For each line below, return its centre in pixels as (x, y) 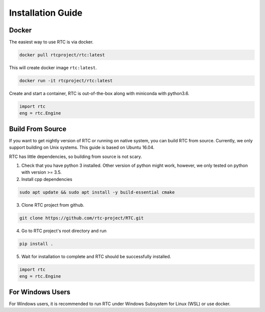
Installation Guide (46, 13)
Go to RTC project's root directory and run (64, 231)
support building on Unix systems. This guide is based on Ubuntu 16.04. (82, 148)
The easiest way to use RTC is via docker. (51, 42)
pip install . (36, 244)
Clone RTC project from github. (53, 205)
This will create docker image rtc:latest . (53, 68)
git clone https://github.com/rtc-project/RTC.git (82, 218)
